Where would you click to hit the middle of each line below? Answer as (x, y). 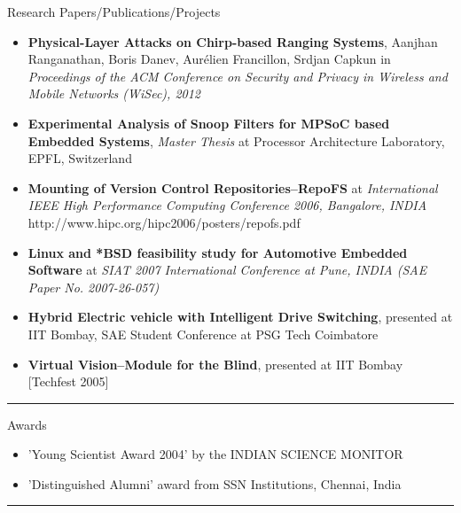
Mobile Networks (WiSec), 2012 (114, 93)
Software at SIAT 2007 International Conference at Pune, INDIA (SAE (227, 270)
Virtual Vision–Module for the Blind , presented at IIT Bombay (215, 364)
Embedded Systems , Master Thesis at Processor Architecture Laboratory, (236, 140)
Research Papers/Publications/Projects (114, 12)
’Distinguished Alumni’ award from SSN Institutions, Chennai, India (215, 483)
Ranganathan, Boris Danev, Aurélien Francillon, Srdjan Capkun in (209, 59)
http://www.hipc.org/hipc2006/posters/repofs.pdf (164, 222)
